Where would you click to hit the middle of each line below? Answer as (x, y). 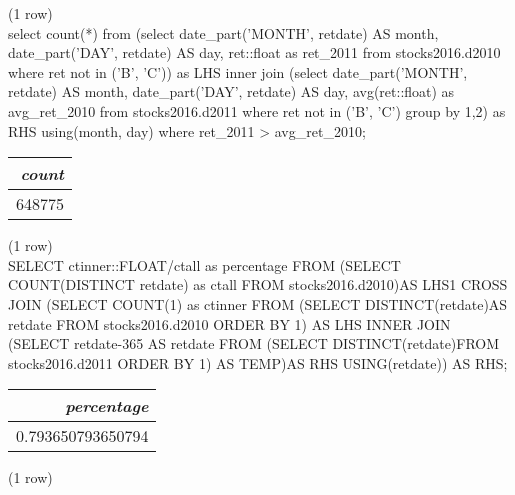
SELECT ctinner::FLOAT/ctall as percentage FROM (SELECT (204, 264)
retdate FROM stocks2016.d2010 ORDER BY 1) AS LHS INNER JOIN (229, 323)
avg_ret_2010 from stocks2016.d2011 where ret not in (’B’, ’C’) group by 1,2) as (257, 110)
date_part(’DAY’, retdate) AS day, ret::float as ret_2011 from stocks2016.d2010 (254, 52)
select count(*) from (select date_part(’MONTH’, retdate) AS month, (223, 32)
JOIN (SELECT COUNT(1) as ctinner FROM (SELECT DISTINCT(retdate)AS (258, 303)
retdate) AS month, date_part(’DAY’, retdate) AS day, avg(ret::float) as (231, 91)
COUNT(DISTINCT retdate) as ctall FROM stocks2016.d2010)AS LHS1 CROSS (258, 284)
